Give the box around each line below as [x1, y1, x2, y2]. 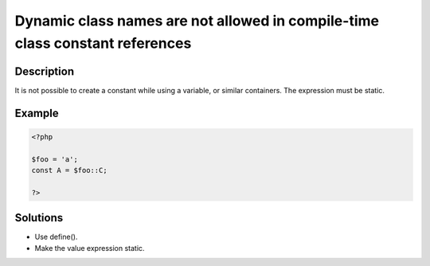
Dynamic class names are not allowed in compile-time [14, 12, 380, 29]
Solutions [14, 211, 64, 225]
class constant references [14, 34, 192, 52]
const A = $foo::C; [31, 166, 107, 175]
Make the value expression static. [34, 243, 145, 252]
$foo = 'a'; [31, 155, 79, 163]
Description [14, 65, 75, 78]
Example [14, 106, 59, 119]
